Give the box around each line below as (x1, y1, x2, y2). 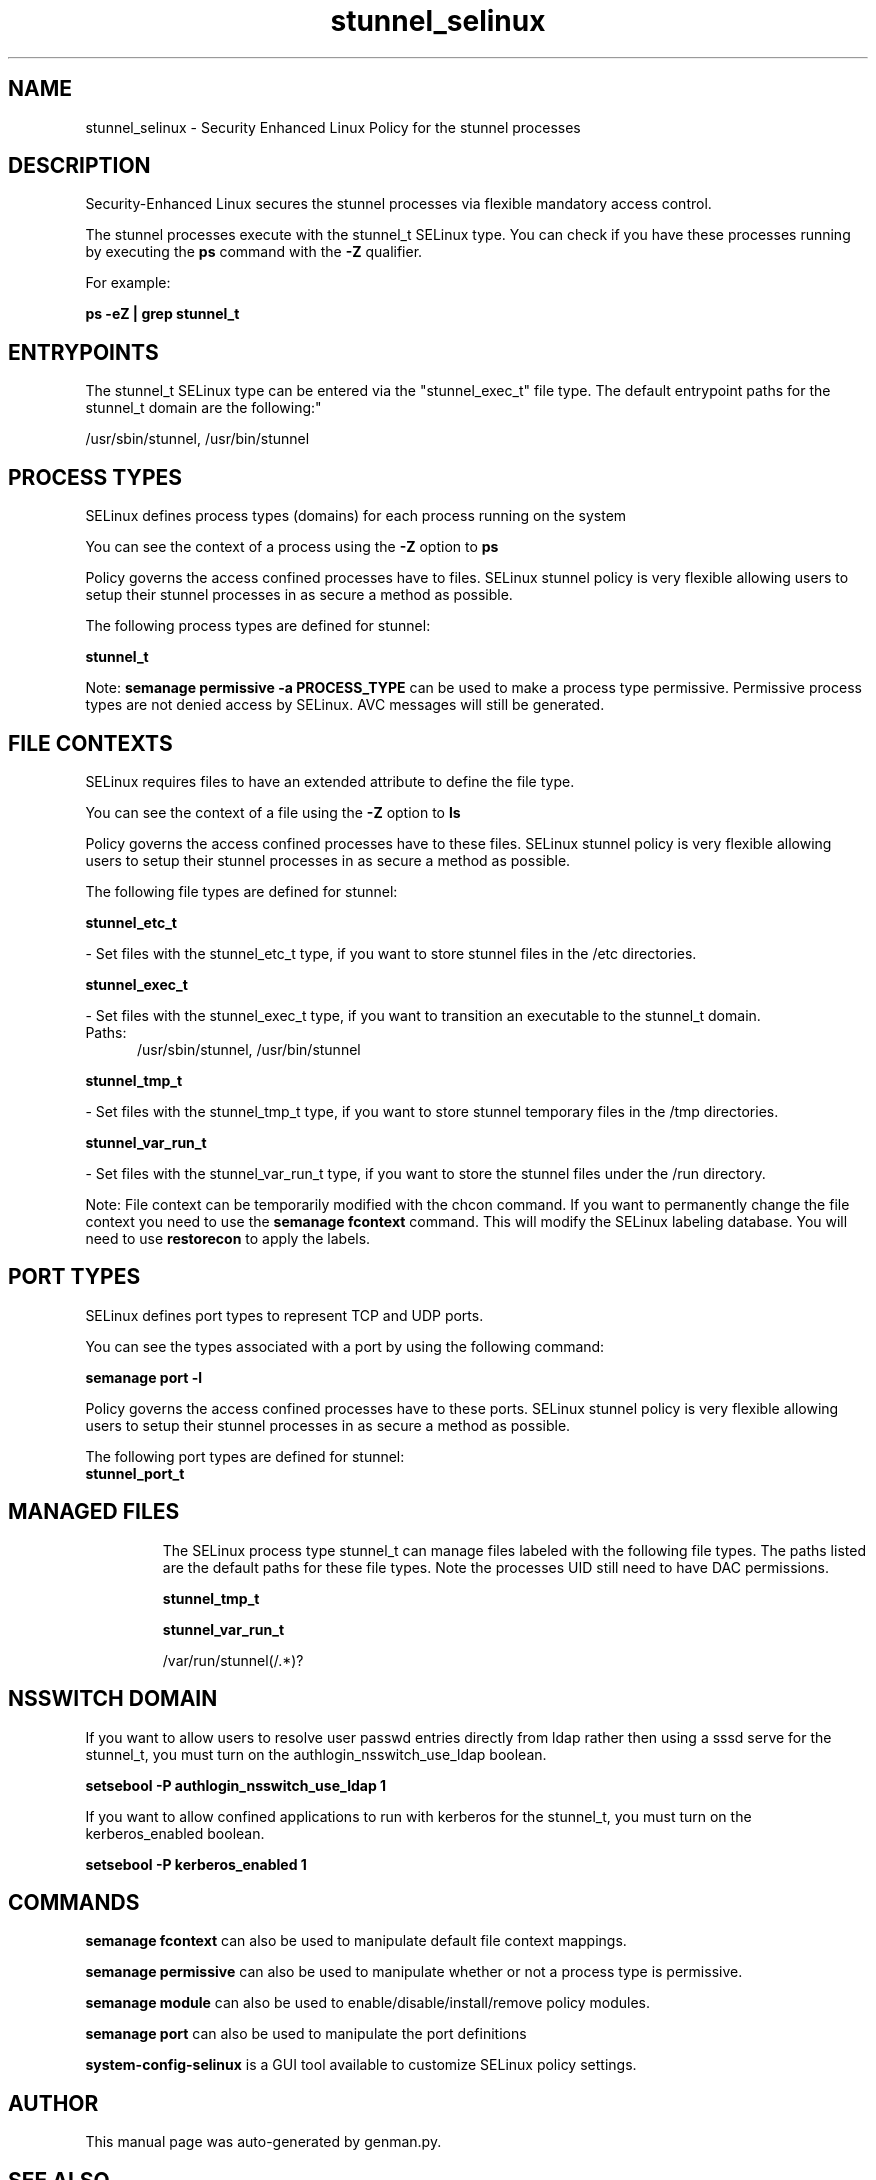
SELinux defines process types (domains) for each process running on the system (85, 507, 627, 525)
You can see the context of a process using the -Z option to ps (85, 538, 499, 556)
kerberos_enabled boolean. (85, 1824, 265, 1842)
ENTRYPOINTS (8, 339, 159, 365)
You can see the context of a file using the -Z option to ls (85, 803, 461, 821)
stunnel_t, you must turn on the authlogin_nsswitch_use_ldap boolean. (85, 1745, 547, 1763)
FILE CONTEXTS (8, 730, 173, 756)
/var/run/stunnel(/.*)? (162, 1651, 304, 1669)
